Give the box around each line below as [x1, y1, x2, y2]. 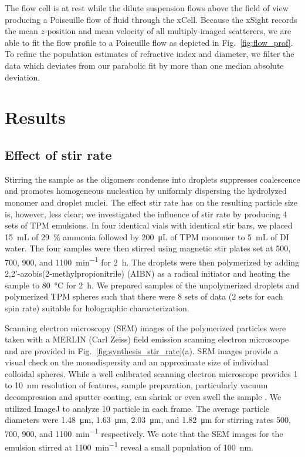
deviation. [5, 70, 40, 83]
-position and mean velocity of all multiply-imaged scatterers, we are [44, 25, 292, 37]
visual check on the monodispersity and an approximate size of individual [5, 356, 269, 368]
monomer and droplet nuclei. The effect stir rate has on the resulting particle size [5, 196, 298, 208]
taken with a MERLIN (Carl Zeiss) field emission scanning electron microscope [5, 333, 289, 345]
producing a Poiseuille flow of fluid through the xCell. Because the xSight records [5, 13, 297, 25]
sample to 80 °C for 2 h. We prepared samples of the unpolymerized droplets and [5, 278, 299, 291]
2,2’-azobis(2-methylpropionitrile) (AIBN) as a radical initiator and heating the [5, 267, 290, 280]
